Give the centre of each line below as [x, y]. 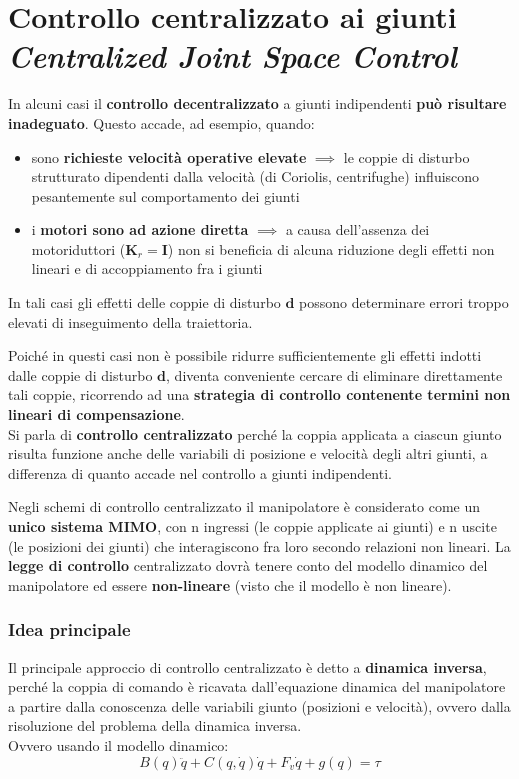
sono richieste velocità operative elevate [169, 156]
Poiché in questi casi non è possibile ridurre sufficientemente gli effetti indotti [245, 355]
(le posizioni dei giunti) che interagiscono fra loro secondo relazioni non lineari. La [259, 545]
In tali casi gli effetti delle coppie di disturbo [144, 302]
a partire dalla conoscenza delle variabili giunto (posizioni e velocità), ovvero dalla [259, 705]
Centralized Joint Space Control [232, 56]
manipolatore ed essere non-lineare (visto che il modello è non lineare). [230, 584]
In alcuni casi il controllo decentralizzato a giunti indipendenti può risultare [257, 103]
